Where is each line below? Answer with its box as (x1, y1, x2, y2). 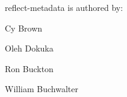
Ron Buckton (5, 62, 54, 75)
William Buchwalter (5, 82, 78, 95)
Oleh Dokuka (5, 42, 54, 55)
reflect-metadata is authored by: (5, 1, 123, 13)
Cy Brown (5, 21, 43, 34)
